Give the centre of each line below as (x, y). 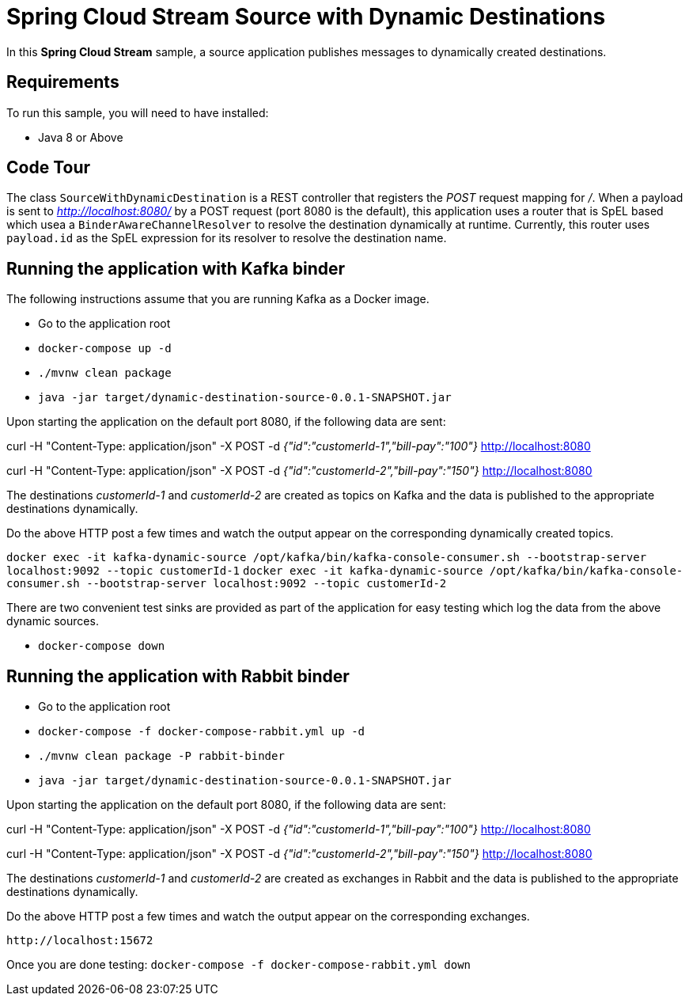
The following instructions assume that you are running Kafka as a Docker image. (218, 299)
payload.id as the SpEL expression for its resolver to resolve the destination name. (227, 238)
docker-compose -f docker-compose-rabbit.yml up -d (202, 732)
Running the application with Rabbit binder (178, 676)
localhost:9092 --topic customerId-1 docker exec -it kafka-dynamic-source (245, 571)
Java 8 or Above (81, 137)
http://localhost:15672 (80, 941)
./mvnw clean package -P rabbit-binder (161, 756)
